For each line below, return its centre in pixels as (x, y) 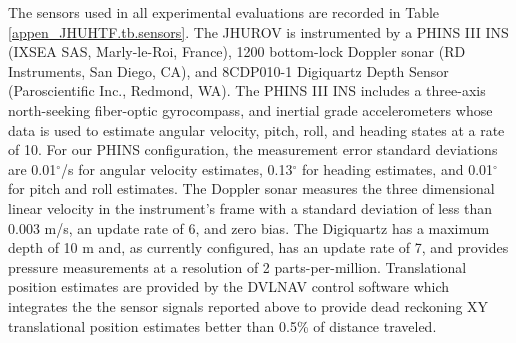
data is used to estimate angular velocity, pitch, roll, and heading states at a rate (256, 129)
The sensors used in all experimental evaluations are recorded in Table (224, 12)
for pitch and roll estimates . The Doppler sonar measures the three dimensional (251, 188)
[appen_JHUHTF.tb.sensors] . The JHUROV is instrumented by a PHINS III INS (258, 31)
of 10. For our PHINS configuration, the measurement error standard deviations (253, 149)
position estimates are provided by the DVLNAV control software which (229, 286)
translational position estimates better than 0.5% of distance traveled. (222, 325)
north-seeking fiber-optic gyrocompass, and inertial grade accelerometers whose (250, 109)
